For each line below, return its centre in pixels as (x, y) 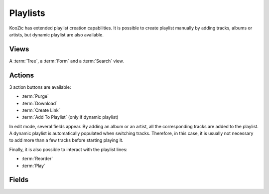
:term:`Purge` (35, 96)
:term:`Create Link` (41, 110)
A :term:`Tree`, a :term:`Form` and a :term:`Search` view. (67, 61)
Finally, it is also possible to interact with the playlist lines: (68, 149)
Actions (22, 75)
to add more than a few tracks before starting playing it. (66, 140)
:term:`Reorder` (37, 159)
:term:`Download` (39, 103)
